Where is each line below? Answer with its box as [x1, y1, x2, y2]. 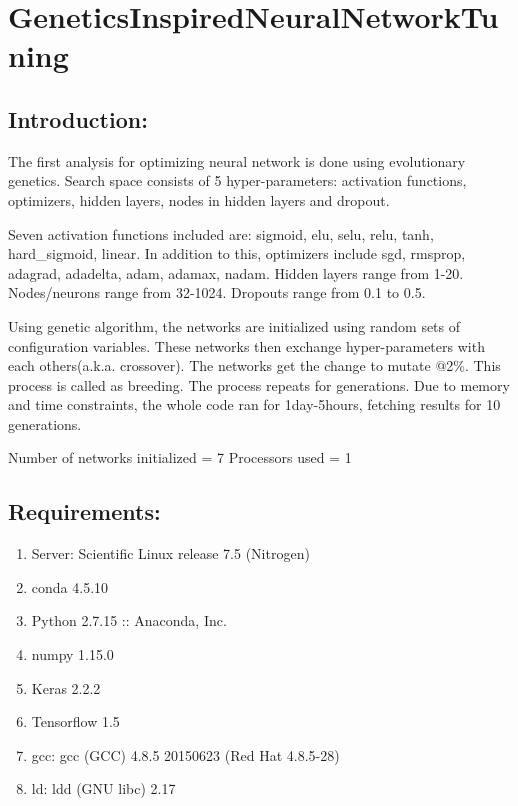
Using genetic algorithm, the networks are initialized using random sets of [8, 315, 461, 336]
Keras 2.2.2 [31, 677, 101, 698]
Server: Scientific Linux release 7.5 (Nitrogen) [31, 543, 310, 564]
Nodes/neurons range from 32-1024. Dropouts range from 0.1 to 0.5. [8, 282, 426, 303]
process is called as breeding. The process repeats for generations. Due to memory [8, 374, 510, 395]
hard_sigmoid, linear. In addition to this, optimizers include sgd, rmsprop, [8, 243, 466, 264]
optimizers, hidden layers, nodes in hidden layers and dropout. [8, 189, 390, 210]
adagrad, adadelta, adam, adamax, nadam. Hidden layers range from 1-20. [8, 262, 464, 283]
